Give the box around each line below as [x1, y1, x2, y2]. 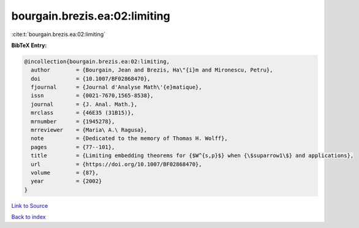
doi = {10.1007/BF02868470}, [31, 75, 151, 82]
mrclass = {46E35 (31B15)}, [31, 109, 135, 116]
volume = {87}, [31, 169, 99, 176]
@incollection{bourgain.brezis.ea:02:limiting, [24, 58, 170, 65]
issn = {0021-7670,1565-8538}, [31, 92, 154, 99]
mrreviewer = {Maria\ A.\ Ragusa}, [31, 127, 147, 134]
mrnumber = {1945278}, [31, 118, 115, 125]
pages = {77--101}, [31, 144, 115, 150]
